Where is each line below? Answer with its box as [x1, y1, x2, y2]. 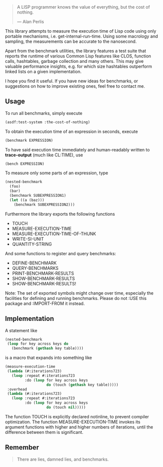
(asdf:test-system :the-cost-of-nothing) [5, 119, 91, 125]
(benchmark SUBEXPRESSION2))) [14, 202, 75, 207]
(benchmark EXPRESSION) [5, 138, 54, 143]
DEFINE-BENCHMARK [12, 260, 57, 266]
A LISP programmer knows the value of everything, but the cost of [17, 4, 150, 10]
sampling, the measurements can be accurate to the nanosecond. [5, 38, 137, 44]
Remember [5, 443, 39, 452]
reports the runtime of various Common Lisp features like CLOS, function [5, 53, 151, 59]
